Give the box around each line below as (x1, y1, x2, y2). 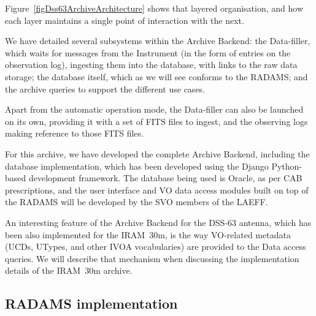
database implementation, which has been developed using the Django (5, 159, 269, 172)
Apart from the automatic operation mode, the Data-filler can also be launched (5, 103, 304, 116)
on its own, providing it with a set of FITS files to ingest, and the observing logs (5, 115, 308, 127)
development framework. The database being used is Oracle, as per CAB (28, 171, 303, 184)
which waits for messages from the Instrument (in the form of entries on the (5, 46, 291, 59)
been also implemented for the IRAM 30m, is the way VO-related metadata (5, 228, 291, 241)
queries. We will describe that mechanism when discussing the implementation (5, 252, 299, 265)
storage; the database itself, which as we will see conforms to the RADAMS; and (5, 70, 308, 83)
